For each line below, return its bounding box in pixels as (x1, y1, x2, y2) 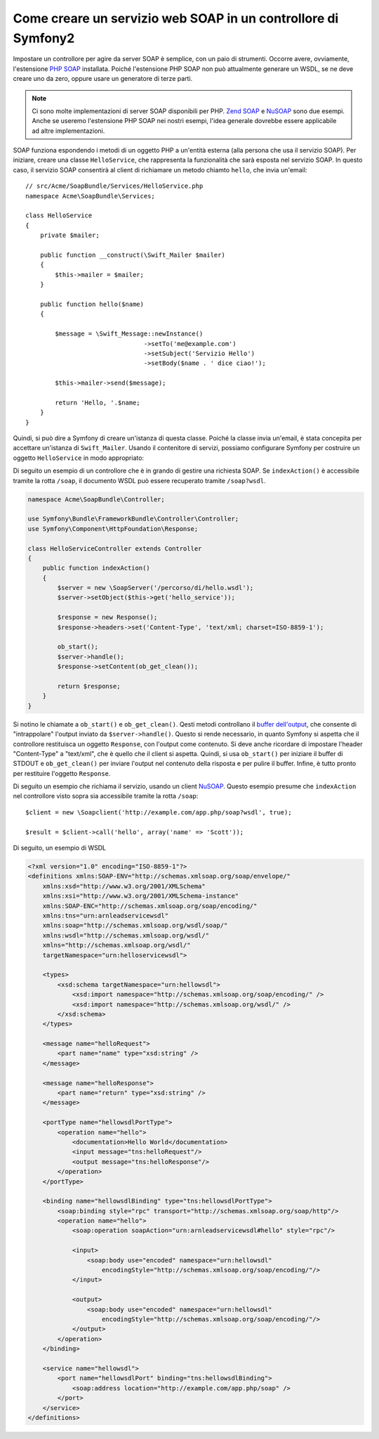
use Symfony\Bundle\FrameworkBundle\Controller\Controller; (27, 515, 239, 523)
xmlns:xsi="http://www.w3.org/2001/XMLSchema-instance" (42, 892, 239, 900)
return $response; (57, 682, 121, 690)
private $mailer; (39, 231, 100, 239)
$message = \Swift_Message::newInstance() (55, 330, 204, 338)
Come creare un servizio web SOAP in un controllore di (13, 11, 339, 26)
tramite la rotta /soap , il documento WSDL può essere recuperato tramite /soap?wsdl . (13, 476, 266, 485)
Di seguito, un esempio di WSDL (13, 844, 107, 852)
